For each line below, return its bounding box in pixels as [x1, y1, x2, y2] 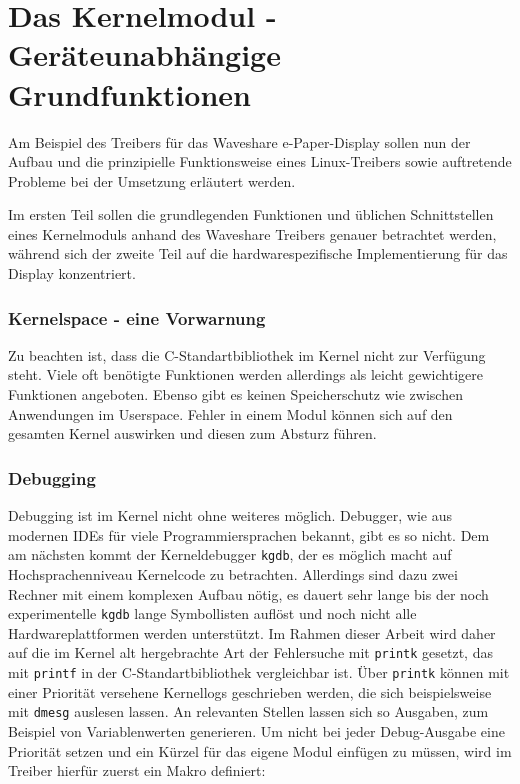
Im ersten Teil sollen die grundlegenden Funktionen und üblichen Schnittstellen [8, 204, 494, 225]
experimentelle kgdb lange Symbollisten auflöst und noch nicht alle [8, 603, 417, 624]
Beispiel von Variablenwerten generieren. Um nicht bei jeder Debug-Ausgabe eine [8, 720, 505, 741]
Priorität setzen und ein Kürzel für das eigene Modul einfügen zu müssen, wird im [8, 740, 512, 761]
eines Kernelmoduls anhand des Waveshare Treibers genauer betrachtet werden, [8, 223, 497, 244]
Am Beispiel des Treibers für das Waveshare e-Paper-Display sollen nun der [8, 131, 471, 152]
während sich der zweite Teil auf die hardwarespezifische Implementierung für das [8, 243, 508, 264]
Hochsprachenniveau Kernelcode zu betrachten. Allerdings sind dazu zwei [8, 563, 458, 584]
